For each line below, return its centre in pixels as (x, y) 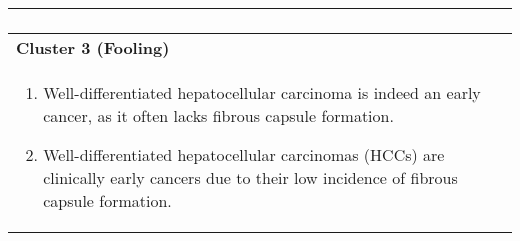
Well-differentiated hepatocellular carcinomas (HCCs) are (244, 154)
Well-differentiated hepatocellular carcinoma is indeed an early (262, 92)
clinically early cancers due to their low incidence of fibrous (250, 177)
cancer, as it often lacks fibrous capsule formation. (218, 115)
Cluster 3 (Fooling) (93, 47)
